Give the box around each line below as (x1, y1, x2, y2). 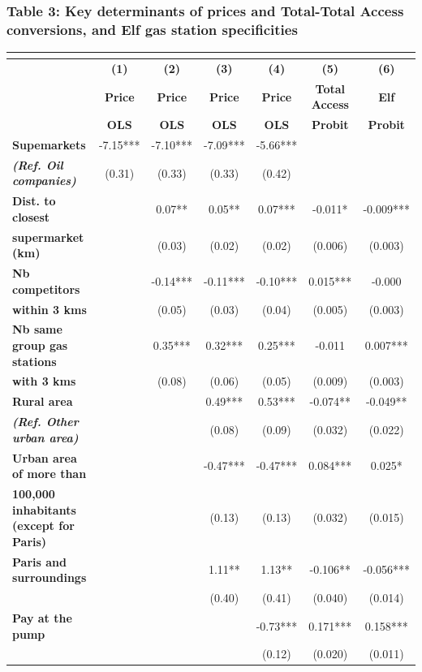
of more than (12, 465, 87, 482)
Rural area (12, 393, 73, 410)
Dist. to (12, 192, 56, 209)
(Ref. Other (12, 413, 79, 430)
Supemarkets (12, 136, 86, 153)
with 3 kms (12, 373, 76, 390)
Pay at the (12, 609, 72, 626)
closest (12, 208, 50, 225)
